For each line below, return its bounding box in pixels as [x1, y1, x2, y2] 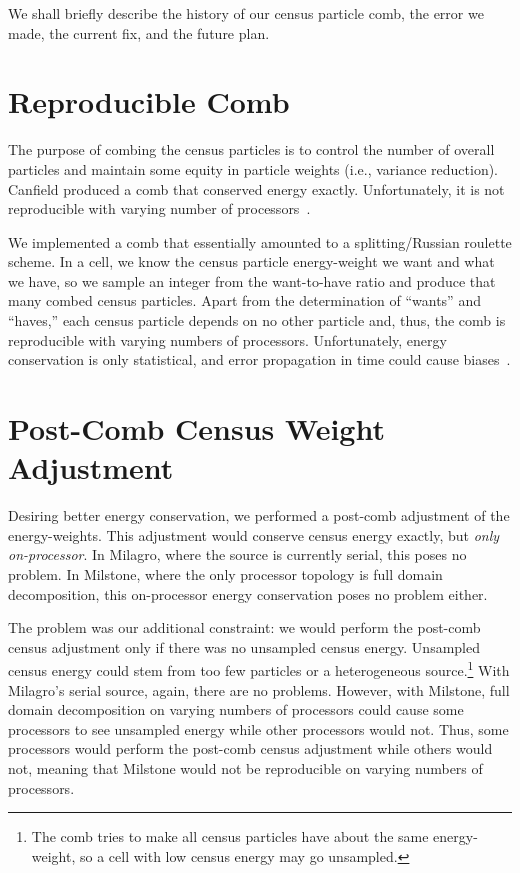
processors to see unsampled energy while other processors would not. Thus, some [8, 718, 509, 739]
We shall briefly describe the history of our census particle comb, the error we [8, 3, 484, 23]
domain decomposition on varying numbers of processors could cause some [8, 699, 464, 720]
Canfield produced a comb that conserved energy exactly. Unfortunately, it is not [8, 178, 505, 199]
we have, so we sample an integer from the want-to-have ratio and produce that [8, 270, 496, 291]
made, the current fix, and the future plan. [8, 22, 270, 43]
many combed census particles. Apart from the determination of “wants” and [8, 290, 481, 311]
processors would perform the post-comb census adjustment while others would [8, 738, 493, 759]
